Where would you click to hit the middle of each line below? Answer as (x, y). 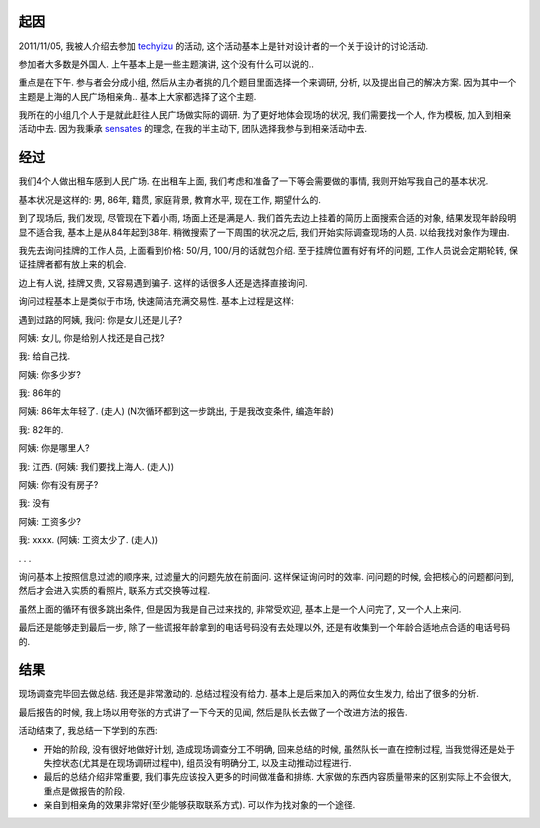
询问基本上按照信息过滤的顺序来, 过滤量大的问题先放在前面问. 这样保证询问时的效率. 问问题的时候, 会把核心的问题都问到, (266, 576)
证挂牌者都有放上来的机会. (72, 264)
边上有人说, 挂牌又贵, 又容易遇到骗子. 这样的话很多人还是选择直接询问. (163, 282)
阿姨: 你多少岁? (50, 374)
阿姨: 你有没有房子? (58, 485)
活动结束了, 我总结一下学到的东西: (88, 731)
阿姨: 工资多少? (50, 521)
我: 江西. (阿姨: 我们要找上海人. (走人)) (96, 466)
